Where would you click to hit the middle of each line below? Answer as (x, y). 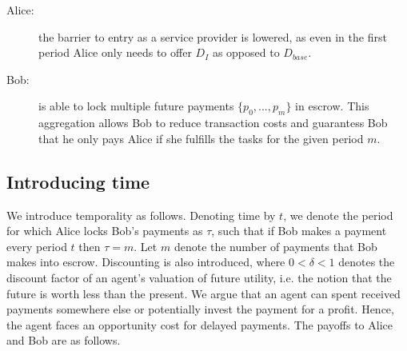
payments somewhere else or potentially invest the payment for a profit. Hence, (200, 309)
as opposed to (246, 52)
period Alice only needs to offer (115, 52)
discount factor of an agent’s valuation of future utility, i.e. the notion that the (199, 277)
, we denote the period (338, 215)
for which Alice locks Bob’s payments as (105, 231)
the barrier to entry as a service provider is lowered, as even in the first (213, 36)
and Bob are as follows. (64, 340)
